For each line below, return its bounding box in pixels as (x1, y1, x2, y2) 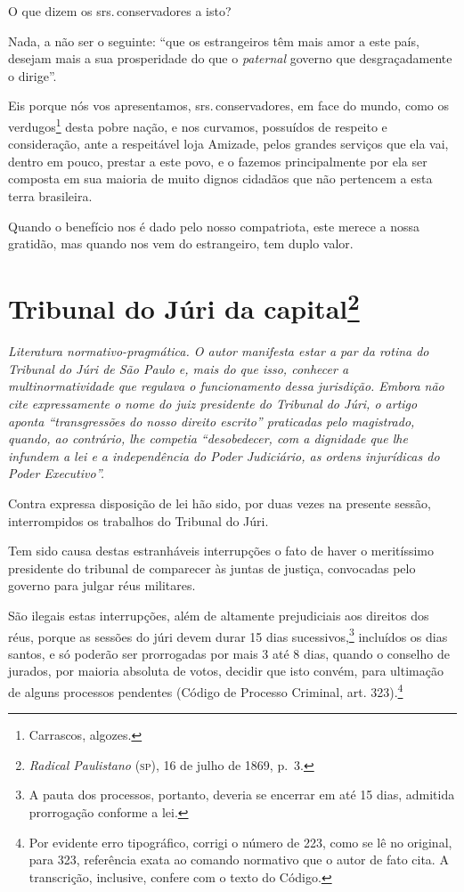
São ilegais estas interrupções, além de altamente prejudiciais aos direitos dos (8, 605, 429, 624)
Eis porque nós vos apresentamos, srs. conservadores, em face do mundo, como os (8, 96, 449, 115)
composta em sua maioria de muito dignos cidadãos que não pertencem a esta (8, 169, 433, 188)
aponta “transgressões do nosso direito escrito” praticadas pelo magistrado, (8, 411, 415, 430)
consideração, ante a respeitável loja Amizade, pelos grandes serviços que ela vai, (8, 134, 449, 153)
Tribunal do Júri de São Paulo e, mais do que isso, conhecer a (8, 359, 349, 377)
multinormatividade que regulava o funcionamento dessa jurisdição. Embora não (8, 377, 444, 395)
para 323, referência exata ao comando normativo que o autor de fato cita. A (28, 850, 449, 869)
